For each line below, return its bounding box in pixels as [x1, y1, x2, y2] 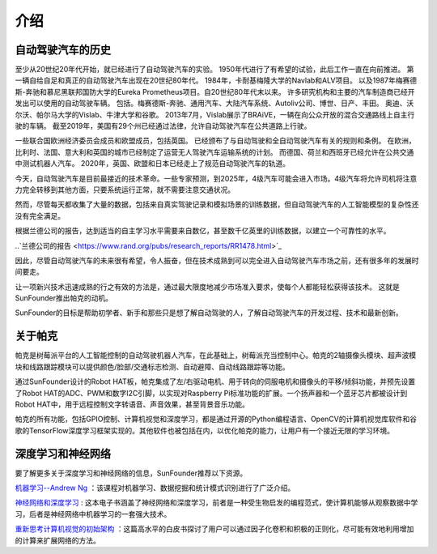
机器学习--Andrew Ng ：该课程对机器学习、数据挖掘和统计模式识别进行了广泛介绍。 [15, 483, 295, 493]
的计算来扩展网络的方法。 [15, 535, 100, 545]
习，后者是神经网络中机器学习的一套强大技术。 [15, 509, 172, 518]
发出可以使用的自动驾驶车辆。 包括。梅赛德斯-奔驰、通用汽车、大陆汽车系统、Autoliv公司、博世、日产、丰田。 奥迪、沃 [15, 98, 414, 109]
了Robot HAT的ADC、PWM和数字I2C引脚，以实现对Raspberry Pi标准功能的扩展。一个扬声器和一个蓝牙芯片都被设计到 [15, 388, 408, 398]
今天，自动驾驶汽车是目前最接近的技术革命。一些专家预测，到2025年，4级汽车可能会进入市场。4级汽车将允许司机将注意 [15, 173, 418, 183]
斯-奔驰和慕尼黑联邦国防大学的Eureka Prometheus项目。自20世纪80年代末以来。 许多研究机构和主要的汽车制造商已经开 [15, 87, 416, 96]
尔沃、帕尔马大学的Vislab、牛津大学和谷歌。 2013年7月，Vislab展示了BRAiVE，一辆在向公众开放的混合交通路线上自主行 [15, 109, 415, 119]
